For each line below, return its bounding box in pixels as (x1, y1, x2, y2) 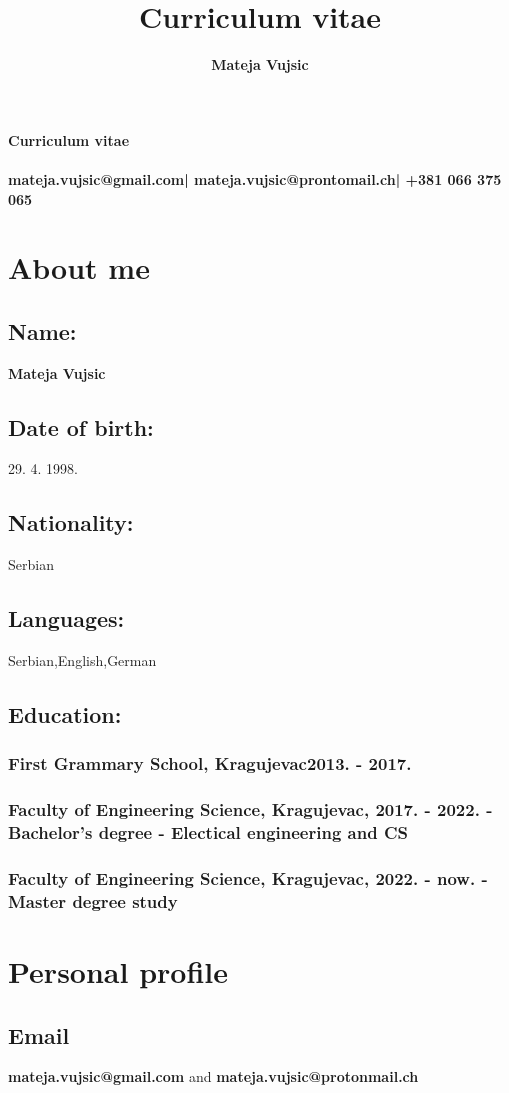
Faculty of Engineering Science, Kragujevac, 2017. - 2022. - (8, 797, 493, 822)
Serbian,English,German (8, 650, 157, 671)
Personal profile (8, 951, 228, 991)
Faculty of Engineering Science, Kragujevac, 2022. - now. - (8, 865, 488, 890)
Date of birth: (8, 411, 154, 442)
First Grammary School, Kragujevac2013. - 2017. (8, 751, 412, 776)
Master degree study (8, 888, 178, 913)
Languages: (8, 603, 125, 634)
